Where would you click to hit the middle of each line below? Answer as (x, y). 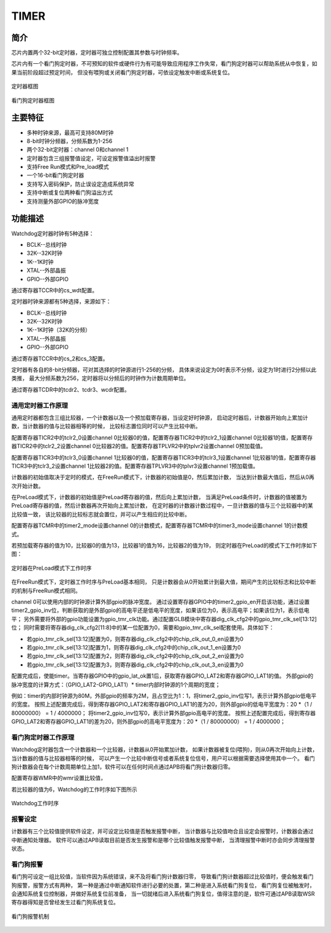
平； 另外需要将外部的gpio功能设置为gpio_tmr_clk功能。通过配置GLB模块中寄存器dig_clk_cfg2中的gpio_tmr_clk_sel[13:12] (164, 619)
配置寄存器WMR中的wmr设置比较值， (59, 778)
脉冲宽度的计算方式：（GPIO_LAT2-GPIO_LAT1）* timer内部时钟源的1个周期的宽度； (116, 684)
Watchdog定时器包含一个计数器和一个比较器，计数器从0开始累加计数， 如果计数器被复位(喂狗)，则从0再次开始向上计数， (165, 749)
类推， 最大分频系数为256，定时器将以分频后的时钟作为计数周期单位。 (100, 378)
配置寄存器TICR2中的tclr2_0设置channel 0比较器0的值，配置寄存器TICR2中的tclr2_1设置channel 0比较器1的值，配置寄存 (162, 437)
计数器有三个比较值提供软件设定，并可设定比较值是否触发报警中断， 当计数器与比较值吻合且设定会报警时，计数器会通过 (162, 831)
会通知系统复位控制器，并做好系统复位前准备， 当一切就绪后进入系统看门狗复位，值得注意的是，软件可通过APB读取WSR (163, 894)
